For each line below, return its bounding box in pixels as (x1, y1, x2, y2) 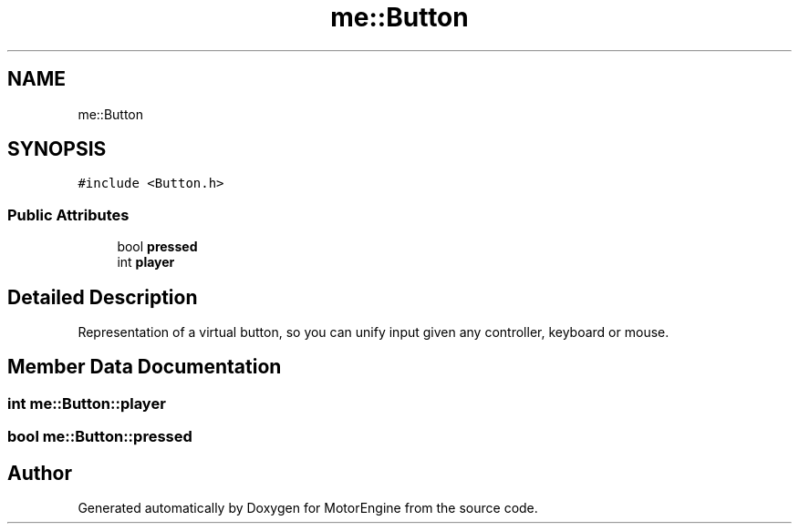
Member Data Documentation (7, 355, 282, 379)
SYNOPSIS (7, 138, 107, 161)
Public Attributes (7, 205, 130, 224)
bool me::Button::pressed (7, 427, 192, 446)
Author (7, 461, 72, 485)
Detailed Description (7, 285, 198, 309)
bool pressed (117, 239, 198, 255)
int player (117, 254, 175, 271)
